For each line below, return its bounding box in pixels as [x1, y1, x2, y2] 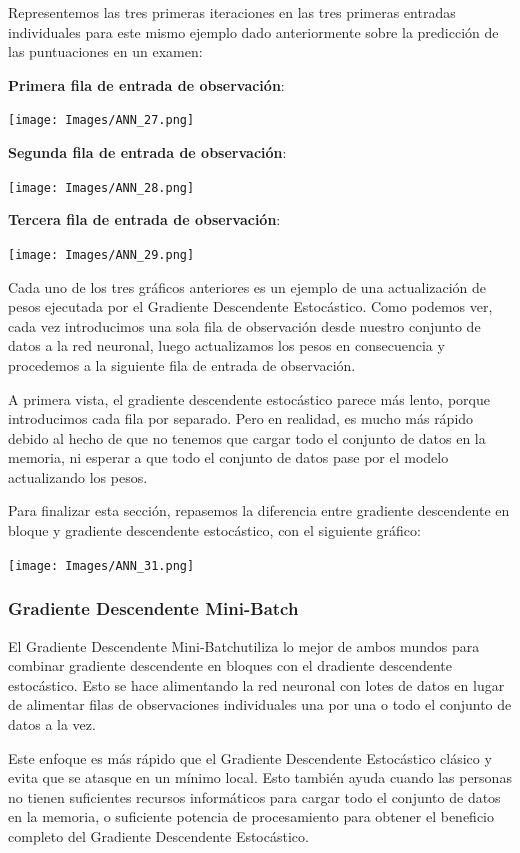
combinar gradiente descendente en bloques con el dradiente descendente [8, 655, 453, 676]
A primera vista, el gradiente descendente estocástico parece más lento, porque [8, 388, 490, 409]
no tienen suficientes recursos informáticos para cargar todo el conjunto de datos [8, 786, 501, 807]
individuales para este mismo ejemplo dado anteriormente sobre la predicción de [8, 21, 499, 42]
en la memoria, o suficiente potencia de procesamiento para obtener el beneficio [8, 806, 494, 827]
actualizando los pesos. [8, 466, 148, 487]
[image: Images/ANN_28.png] [8, 180, 195, 195]
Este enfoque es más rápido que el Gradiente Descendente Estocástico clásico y [8, 747, 492, 768]
